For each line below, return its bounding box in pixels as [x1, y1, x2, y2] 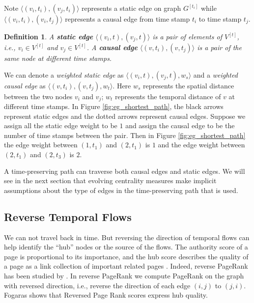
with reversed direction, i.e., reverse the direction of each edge [4, 280, 191, 290]
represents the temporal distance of [115, 91, 221, 101]
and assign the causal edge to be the [125, 120, 235, 131]
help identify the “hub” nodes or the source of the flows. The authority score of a [4, 242, 248, 252]
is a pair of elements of [152, 31, 222, 41]
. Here [113, 80, 131, 90]
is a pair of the [197, 42, 242, 52]
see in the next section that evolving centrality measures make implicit [4, 175, 217, 186]
